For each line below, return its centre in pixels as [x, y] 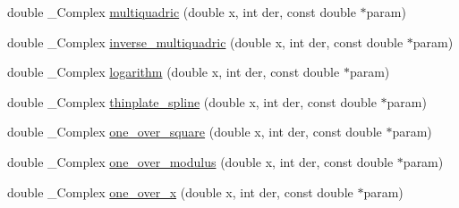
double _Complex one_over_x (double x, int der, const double [180, 191]
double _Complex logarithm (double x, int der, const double [174, 72]
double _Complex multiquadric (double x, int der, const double [182, 12]
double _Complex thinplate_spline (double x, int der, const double [192, 101]
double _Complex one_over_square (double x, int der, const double [195, 132]
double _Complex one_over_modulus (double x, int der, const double [200, 161]
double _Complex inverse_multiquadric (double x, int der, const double [205, 42]
